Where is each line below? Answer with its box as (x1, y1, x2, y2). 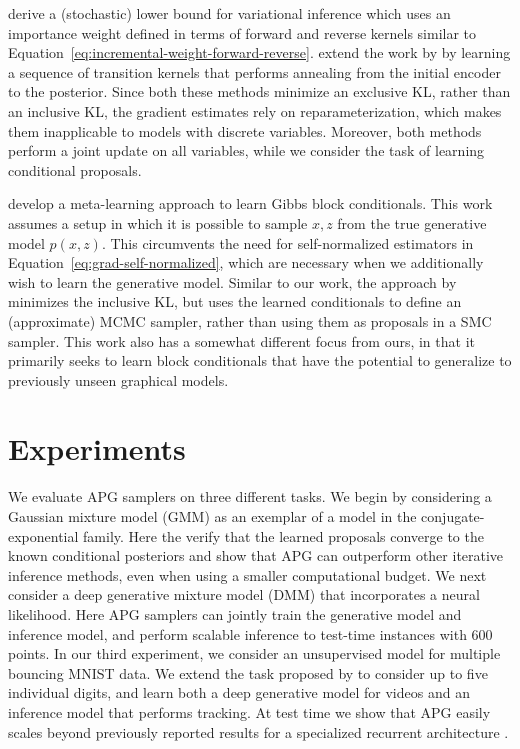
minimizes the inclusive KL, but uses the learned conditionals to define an (8, 291, 462, 312)
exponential (8, 525, 79, 546)
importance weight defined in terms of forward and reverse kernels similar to (8, 22, 477, 43)
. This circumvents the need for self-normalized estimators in (101, 232, 474, 253)
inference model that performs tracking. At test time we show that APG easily (8, 701, 491, 722)
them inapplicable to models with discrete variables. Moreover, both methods (8, 120, 482, 141)
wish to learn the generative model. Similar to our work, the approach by (8, 271, 457, 292)
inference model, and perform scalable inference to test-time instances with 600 (8, 623, 493, 644)
